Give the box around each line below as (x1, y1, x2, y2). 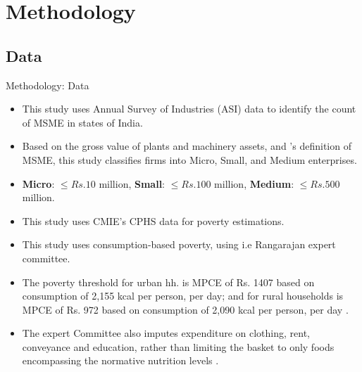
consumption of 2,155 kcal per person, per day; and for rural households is (22, 288, 344, 303)
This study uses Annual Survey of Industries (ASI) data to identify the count (22, 101, 356, 116)
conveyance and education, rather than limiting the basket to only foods (22, 339, 335, 354)
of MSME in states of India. (22, 115, 143, 129)
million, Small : (99, 176, 166, 191)
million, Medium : (214, 176, 294, 191)
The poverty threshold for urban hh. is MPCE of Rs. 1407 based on (22, 274, 315, 289)
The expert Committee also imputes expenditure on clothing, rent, (22, 326, 311, 340)
